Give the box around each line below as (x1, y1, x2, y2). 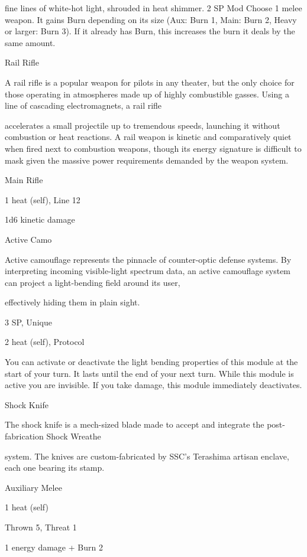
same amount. (5, 36, 56, 48)
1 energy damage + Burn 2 (5, 540, 103, 553)
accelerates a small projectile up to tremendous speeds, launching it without (5, 119, 280, 131)
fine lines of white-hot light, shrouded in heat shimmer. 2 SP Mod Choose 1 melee (5, 2, 302, 14)
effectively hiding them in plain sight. (5, 296, 140, 308)
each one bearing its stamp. (5, 461, 105, 474)
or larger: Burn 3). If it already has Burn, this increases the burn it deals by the (5, 25, 295, 37)
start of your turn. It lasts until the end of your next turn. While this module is (5, 367, 294, 379)
